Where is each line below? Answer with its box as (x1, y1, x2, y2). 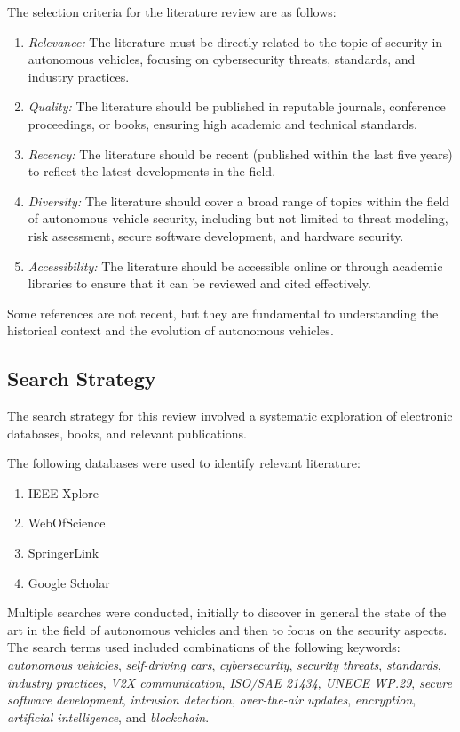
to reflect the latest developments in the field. (28, 162, 276, 181)
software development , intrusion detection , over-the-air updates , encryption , (7, 690, 416, 709)
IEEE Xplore (28, 483, 99, 502)
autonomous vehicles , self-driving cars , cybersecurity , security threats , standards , (7, 656, 441, 674)
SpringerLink (28, 543, 99, 562)
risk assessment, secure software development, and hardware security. (28, 226, 404, 245)
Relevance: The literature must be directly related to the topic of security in (28, 32, 443, 51)
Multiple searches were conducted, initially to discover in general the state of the (7, 603, 447, 622)
